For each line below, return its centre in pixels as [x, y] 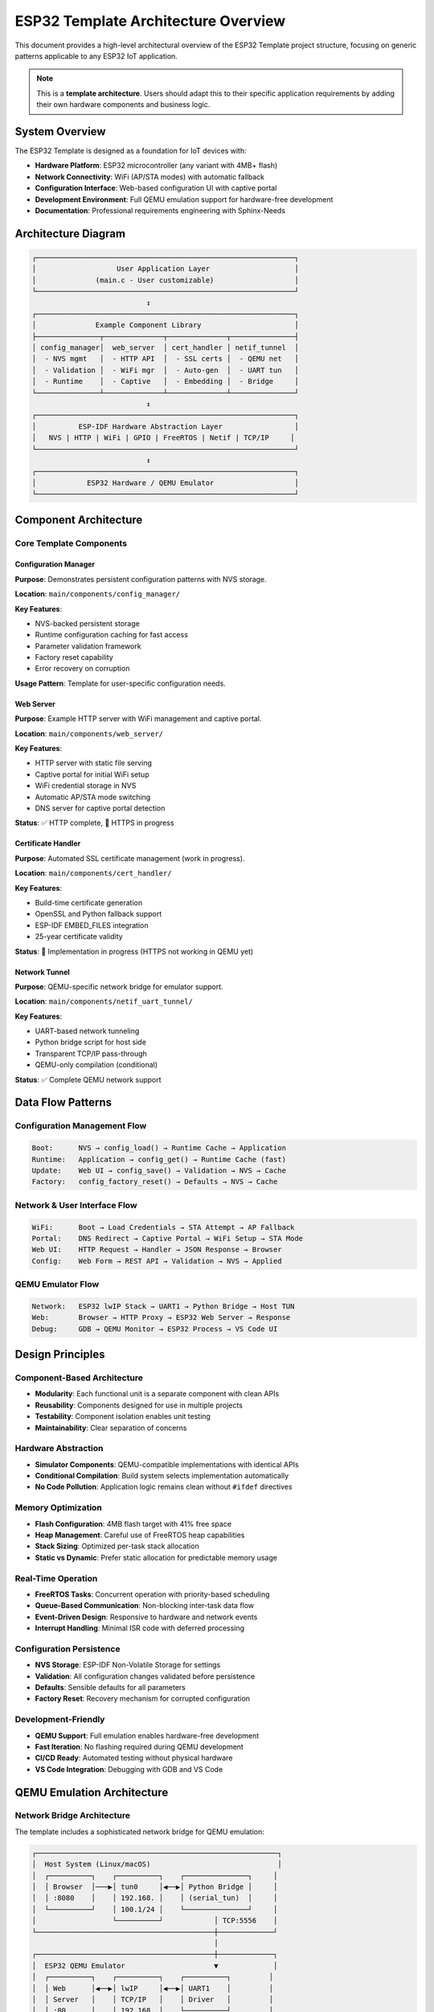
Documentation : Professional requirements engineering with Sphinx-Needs [160, 210]
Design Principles [60, 1354]
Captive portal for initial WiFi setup [92, 774]
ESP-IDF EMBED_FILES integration [92, 925]
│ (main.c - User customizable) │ [165, 280]
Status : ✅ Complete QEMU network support [88, 1079]
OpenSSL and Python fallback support [98, 914]
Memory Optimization [58, 1507]
